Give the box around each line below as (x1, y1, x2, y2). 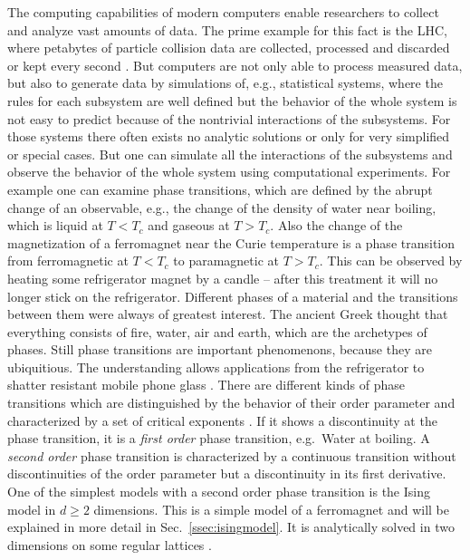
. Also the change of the (270, 216, 403, 235)
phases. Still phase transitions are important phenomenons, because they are (7, 340, 432, 359)
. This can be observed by (319, 251, 463, 270)
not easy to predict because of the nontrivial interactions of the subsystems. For (7, 109, 451, 128)
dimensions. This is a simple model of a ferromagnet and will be (93, 499, 449, 518)
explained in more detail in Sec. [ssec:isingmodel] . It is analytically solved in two (7, 517, 455, 536)
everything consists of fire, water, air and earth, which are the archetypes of (7, 322, 427, 341)
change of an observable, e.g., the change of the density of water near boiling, (7, 198, 436, 217)
